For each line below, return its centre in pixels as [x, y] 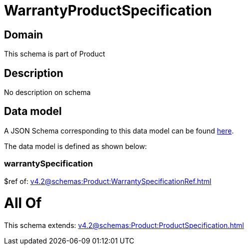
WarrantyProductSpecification [108, 10]
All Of [23, 203]
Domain [24, 34]
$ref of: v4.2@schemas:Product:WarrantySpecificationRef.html [108, 181]
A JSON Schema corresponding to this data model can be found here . [119, 130]
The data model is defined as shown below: [76, 146]
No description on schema [47, 92]
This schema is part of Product [55, 54]
